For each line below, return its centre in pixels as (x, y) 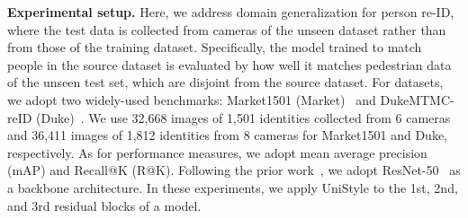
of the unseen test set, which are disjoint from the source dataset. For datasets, (225, 82)
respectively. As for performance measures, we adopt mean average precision (217, 152)
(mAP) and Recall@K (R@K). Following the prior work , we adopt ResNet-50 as (234, 170)
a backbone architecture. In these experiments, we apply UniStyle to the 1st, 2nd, (233, 187)
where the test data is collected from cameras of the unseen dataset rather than (227, 29)
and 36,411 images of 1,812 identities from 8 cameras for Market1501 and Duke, (228, 135)
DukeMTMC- (417, 99)
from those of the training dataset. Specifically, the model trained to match (215, 47)
